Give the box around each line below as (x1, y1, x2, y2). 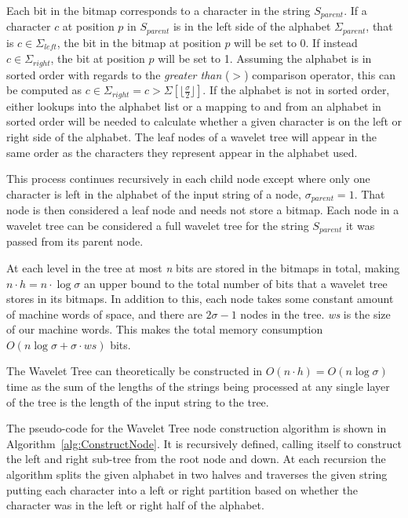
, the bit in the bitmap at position (56, 34, 221, 50)
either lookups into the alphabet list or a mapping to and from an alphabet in (6, 97, 381, 114)
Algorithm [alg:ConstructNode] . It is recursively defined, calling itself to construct (6, 435, 402, 451)
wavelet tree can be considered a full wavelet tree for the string (6, 217, 309, 233)
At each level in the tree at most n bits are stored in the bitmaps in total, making (6, 259, 400, 275)
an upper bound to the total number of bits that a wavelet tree (83, 275, 388, 291)
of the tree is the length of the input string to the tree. (6, 393, 269, 410)
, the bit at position (50, 50, 145, 67)
